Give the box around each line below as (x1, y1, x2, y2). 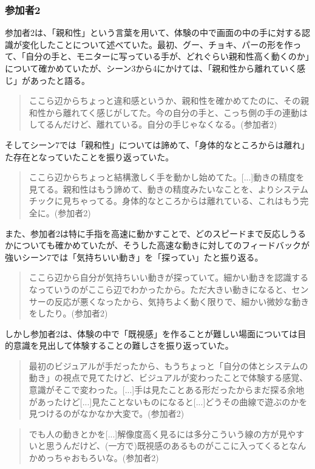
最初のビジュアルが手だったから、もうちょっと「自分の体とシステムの (29, 359, 308, 372)
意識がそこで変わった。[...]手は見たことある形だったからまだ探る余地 (29, 383, 305, 396)
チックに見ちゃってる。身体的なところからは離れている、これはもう (29, 194, 300, 207)
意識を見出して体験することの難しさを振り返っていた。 (13, 339, 234, 352)
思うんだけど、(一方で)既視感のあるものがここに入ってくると (46, 439, 290, 452)
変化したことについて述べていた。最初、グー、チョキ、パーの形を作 (21, 38, 293, 50)
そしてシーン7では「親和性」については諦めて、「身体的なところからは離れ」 (5, 138, 310, 151)
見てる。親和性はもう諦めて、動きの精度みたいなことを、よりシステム (29, 182, 308, 195)
